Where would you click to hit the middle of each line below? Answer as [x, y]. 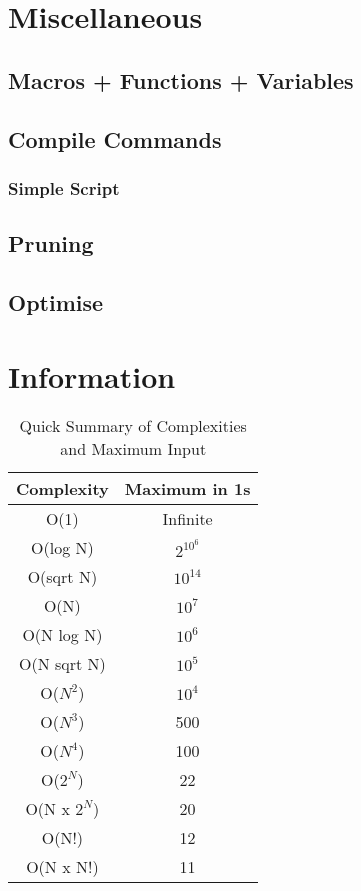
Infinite [187, 519]
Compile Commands [115, 138]
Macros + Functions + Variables [181, 79]
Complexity [62, 489]
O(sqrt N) [62, 577]
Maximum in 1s [187, 489]
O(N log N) [62, 635]
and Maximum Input [133, 449]
